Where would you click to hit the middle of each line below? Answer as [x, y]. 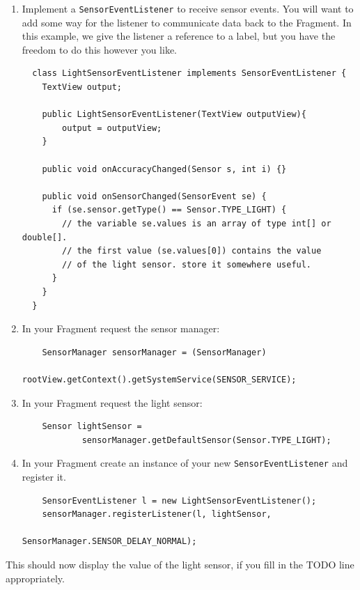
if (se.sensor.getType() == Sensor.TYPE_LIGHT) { [169, 210]
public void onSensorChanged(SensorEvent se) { [154, 196]
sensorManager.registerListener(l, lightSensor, [157, 514]
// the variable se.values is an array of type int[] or [197, 223]
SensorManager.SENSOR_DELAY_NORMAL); [109, 542]
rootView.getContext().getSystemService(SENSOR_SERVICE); [159, 379]
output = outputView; [112, 128]
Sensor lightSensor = [92, 427]
